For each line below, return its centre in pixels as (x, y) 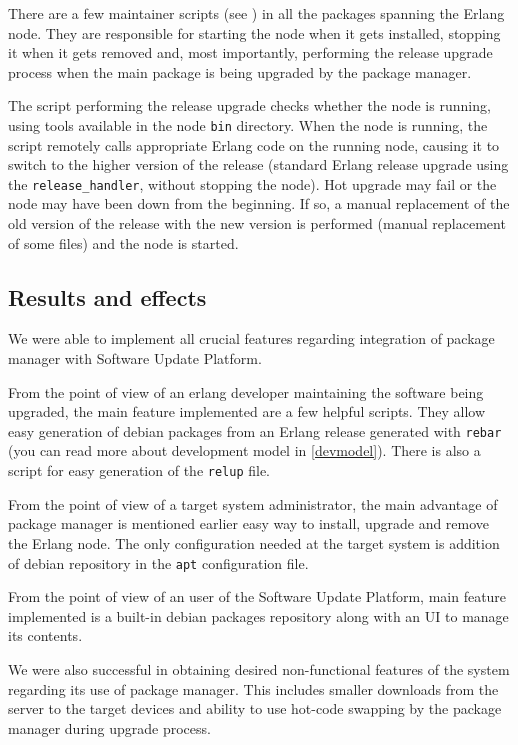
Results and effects (107, 296)
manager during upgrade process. (109, 727)
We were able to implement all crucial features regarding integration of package (251, 338)
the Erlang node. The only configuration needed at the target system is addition (254, 542)
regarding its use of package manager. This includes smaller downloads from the (253, 688)
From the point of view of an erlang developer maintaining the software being (246, 391)
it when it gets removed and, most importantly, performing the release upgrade (250, 52)
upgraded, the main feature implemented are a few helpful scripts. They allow (247, 411)
